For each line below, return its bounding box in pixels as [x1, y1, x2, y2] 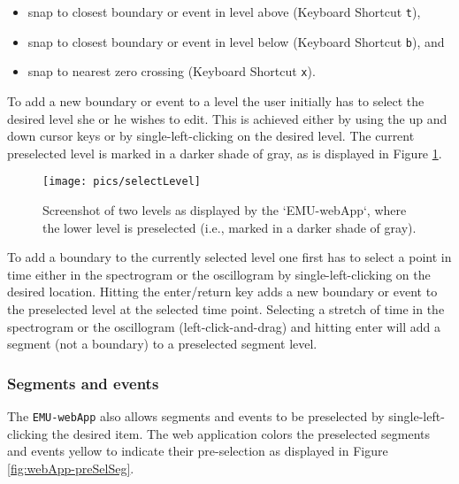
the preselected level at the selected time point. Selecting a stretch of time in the [7, 299, 445, 318]
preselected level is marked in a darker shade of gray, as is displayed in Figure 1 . [7, 143, 442, 162]
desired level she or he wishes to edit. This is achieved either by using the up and [7, 109, 448, 127]
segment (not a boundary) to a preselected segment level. [7, 334, 317, 353]
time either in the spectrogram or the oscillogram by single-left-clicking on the [7, 265, 431, 283]
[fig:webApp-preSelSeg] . [7, 458, 134, 477]
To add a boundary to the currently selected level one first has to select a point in [7, 248, 452, 266]
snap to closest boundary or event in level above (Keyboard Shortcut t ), [27, 3, 421, 20]
